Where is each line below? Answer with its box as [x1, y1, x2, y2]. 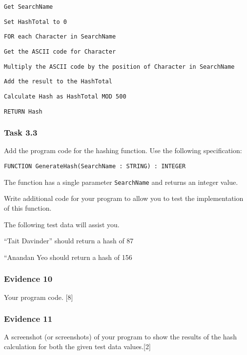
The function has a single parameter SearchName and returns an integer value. [4, 177, 238, 187]
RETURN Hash [4, 108, 42, 115]
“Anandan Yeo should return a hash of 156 [4, 252, 132, 262]
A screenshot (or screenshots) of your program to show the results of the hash [4, 332, 237, 342]
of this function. [4, 202, 52, 213]
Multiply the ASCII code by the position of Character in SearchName [4, 63, 235, 70]
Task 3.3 [4, 126, 38, 138]
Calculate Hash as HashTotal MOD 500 [4, 93, 126, 100]
